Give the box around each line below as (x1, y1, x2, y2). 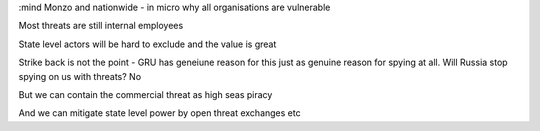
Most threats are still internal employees (18, 20, 184, 32)
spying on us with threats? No (18, 70, 142, 82)
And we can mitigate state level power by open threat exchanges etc (18, 107, 301, 119)
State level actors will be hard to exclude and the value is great (18, 38, 277, 50)
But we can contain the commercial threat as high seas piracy (18, 88, 273, 100)
